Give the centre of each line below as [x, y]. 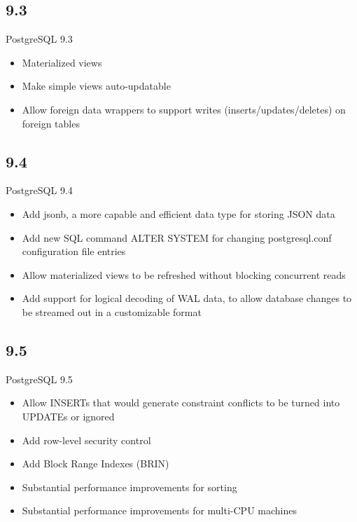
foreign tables [51, 123]
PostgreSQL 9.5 [39, 379]
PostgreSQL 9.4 [39, 190]
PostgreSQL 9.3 [39, 39]
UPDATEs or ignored [68, 416]
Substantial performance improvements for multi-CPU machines [159, 510]
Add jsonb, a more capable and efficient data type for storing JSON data [178, 213]
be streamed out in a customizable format [112, 311]
